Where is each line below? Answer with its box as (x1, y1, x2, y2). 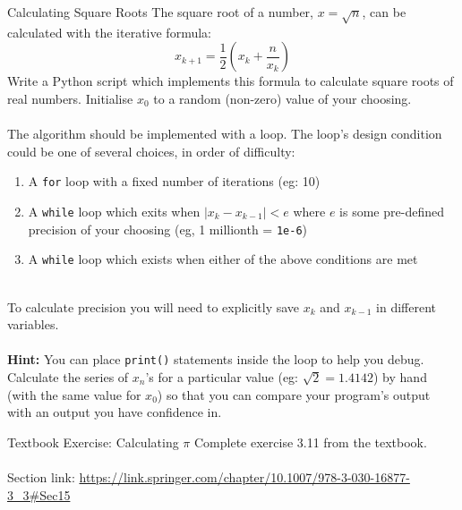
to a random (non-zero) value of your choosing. (153, 89, 412, 107)
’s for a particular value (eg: (145, 367, 299, 386)
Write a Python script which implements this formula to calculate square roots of (7, 72, 454, 90)
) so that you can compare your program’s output (157, 385, 431, 404)
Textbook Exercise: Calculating (7, 432, 179, 451)
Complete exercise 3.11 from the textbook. (193, 432, 427, 451)
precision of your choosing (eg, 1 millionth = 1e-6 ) (28, 219, 308, 238)
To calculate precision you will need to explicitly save (7, 297, 300, 316)
